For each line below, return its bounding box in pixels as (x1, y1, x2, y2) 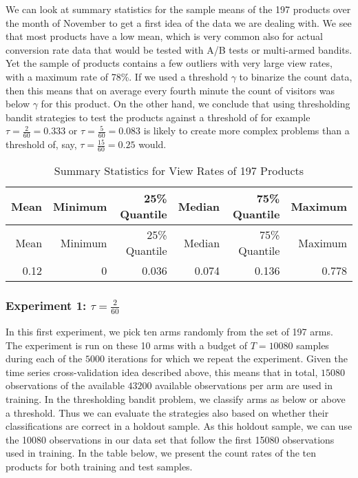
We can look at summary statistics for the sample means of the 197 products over (6, 2, 351, 16)
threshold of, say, (6, 137, 77, 152)
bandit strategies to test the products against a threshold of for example (6, 110, 310, 124)
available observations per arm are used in (155, 378, 333, 393)
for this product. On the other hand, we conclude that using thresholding (41, 96, 350, 111)
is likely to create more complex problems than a (143, 123, 350, 138)
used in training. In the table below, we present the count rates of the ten (6, 446, 317, 460)
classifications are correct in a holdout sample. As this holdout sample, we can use (6, 419, 352, 433)
